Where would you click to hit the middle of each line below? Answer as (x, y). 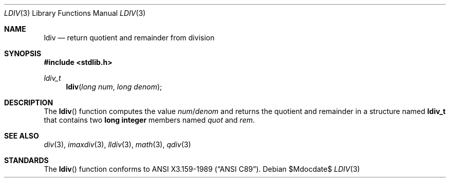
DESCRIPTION (29, 103)
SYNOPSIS (23, 53)
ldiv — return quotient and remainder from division (129, 38)
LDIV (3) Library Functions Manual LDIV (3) (75, 13)
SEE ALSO (22, 136)
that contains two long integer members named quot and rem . (149, 120)
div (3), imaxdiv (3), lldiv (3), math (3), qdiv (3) (117, 144)
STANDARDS (26, 160)
